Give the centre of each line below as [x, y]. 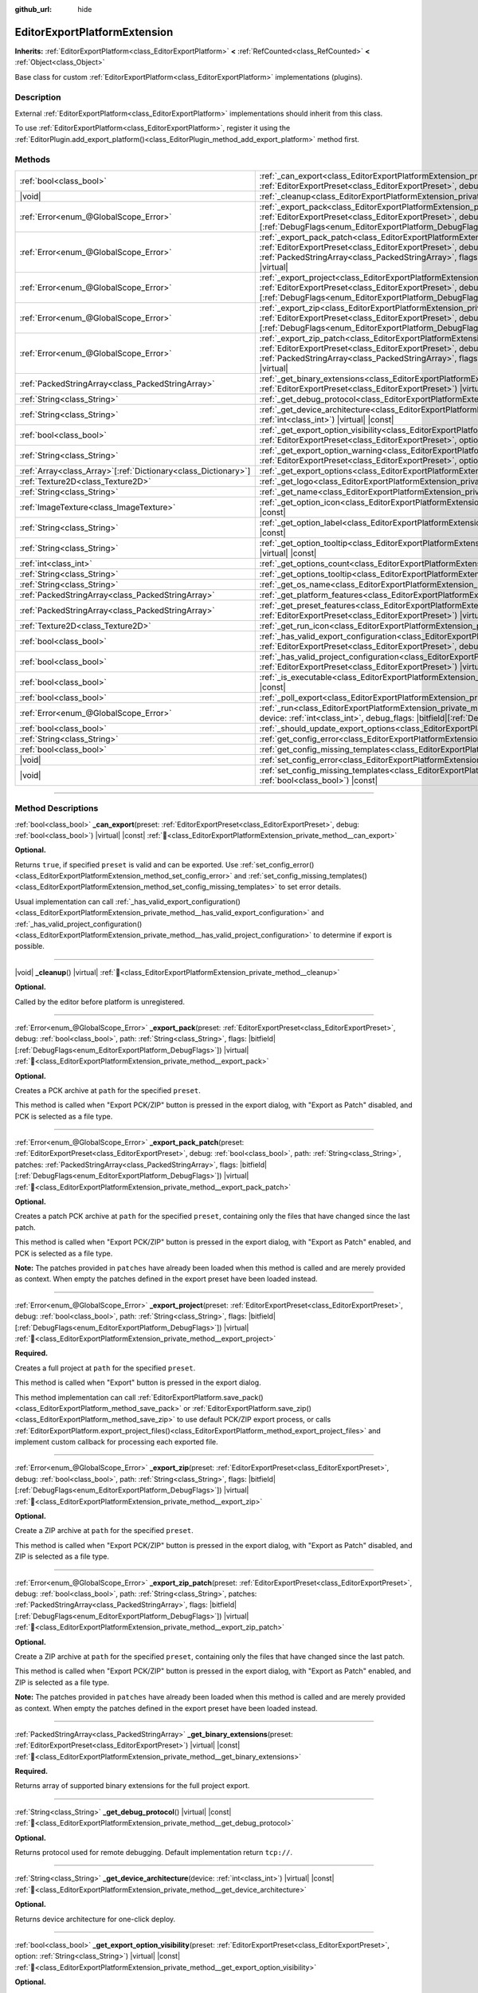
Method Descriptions [57, 808]
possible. [30, 946]
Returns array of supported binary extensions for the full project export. [132, 1786]
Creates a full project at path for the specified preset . [105, 1368]
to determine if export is [353, 935]
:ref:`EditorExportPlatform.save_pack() [200, 1397]
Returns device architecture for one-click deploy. [95, 1919]
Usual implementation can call [64, 902]
